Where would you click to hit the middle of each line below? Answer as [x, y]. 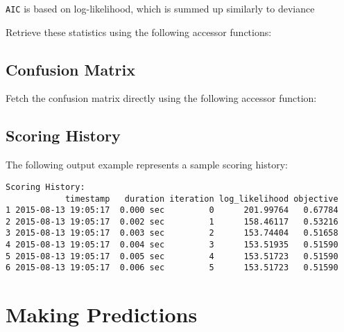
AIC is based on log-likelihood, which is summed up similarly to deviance [160, 8]
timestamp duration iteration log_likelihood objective [201, 199]
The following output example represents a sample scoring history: [147, 165]
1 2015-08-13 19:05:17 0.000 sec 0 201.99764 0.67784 [172, 210]
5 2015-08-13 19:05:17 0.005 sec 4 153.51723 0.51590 [172, 256]
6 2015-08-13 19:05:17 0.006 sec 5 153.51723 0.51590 [172, 268]
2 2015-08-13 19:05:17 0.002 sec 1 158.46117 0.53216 [172, 221]
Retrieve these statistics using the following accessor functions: [139, 32]
